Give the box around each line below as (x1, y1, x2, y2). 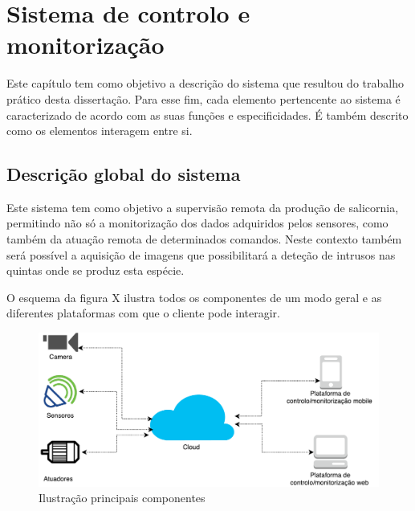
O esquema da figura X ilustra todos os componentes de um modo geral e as (6, 288, 382, 305)
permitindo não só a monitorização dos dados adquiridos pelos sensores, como (6, 215, 389, 231)
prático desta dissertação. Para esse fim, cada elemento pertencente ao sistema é (6, 90, 401, 107)
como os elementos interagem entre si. (6, 122, 193, 139)
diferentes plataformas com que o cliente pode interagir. (6, 305, 280, 321)
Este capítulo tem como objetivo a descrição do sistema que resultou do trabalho (6, 75, 404, 92)
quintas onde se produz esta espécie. (6, 262, 185, 279)
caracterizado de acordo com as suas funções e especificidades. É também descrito (6, 106, 409, 123)
